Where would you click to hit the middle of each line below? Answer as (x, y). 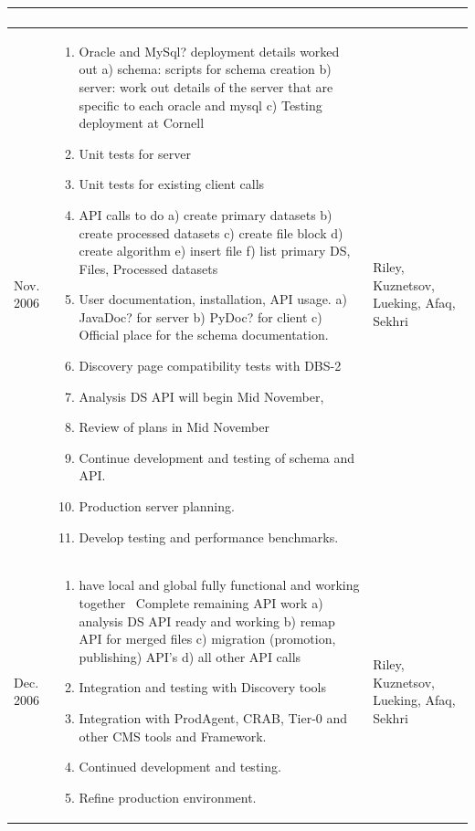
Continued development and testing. (180, 767)
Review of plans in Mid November (174, 427)
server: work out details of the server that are (206, 86)
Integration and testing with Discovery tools (202, 687)
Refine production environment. (168, 797)
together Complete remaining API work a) (201, 603)
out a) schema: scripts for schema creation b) (205, 69)
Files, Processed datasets (148, 268)
